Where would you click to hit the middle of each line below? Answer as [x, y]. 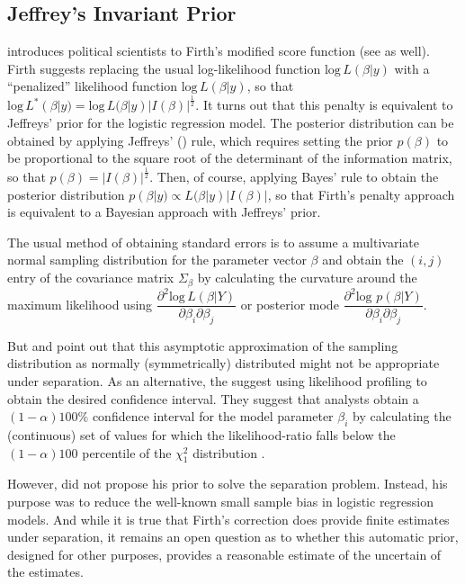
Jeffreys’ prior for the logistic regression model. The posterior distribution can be [231, 122]
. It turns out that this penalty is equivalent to [324, 105]
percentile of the [127, 452]
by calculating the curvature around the [307, 278]
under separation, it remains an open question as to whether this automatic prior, [233, 537]
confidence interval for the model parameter [213, 416]
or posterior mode [290, 304]
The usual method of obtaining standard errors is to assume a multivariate [213, 242]
